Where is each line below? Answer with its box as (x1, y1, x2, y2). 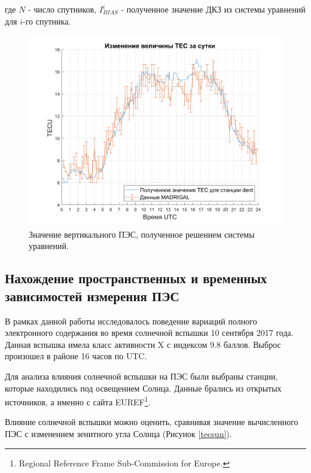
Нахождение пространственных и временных (5, 269, 267, 287)
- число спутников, (28, 3, 97, 15)
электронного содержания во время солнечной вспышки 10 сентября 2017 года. (5, 326, 294, 339)
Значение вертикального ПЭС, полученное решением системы (29, 228, 255, 240)
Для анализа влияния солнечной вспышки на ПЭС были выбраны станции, (5, 369, 278, 382)
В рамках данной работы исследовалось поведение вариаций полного (5, 314, 257, 327)
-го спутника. (23, 14, 71, 27)
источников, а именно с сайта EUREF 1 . (5, 394, 151, 408)
